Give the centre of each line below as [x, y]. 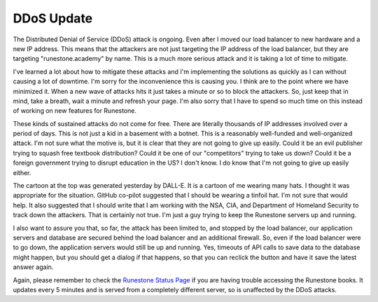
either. [22, 172]
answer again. [33, 267]
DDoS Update [53, 18]
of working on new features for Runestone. [75, 111]
